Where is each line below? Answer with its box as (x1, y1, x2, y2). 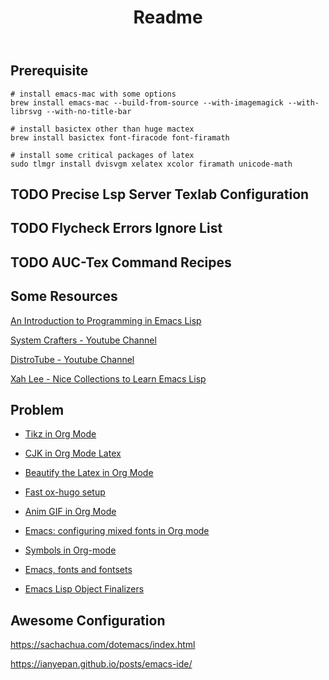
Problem (10, 401, 65, 418)
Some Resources (10, 288, 118, 305)
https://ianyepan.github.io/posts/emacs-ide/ (10, 658, 193, 670)
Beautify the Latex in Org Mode (24, 467, 154, 479)
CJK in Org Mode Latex (24, 447, 122, 460)
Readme (133, 6, 203, 29)
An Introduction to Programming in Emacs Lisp (10, 314, 202, 326)
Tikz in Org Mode (24, 428, 97, 440)
